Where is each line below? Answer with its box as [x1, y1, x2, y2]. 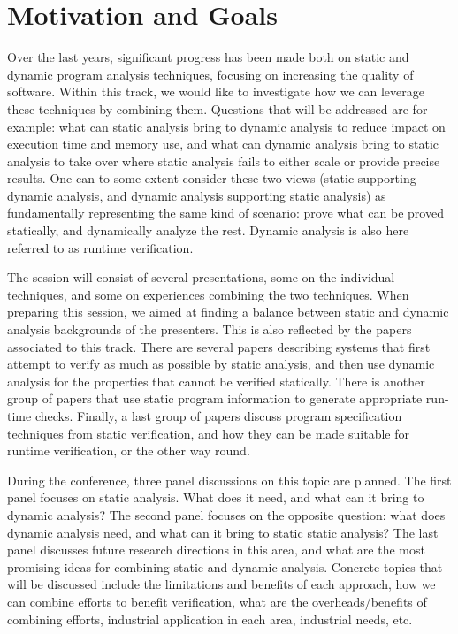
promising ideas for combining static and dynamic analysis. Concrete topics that [7, 557, 443, 576]
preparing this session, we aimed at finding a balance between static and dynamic [7, 302, 449, 321]
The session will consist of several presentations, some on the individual [7, 268, 395, 286]
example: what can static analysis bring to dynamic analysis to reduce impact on [7, 117, 446, 135]
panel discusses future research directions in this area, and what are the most [7, 540, 425, 559]
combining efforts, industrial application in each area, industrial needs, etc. [7, 609, 413, 628]
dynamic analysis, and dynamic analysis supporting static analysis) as [7, 186, 386, 204]
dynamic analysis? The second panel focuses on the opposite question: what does [7, 505, 446, 523]
